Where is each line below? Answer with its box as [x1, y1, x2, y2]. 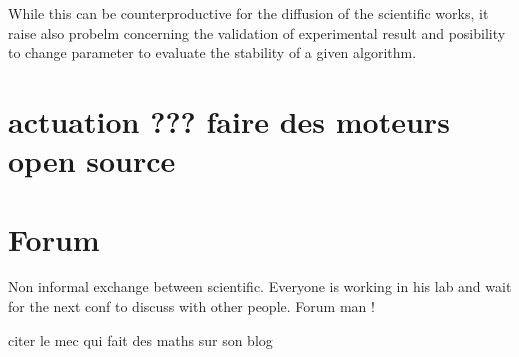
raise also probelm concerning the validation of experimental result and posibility [8, 22, 506, 43]
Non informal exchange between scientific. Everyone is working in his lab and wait [8, 276, 512, 297]
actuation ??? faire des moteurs [8, 100, 450, 141]
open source [8, 140, 176, 181]
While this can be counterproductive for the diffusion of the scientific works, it [8, 3, 489, 23]
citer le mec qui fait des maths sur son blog [8, 329, 273, 350]
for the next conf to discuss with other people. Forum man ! [8, 296, 375, 317]
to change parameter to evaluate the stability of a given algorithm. [8, 42, 417, 63]
